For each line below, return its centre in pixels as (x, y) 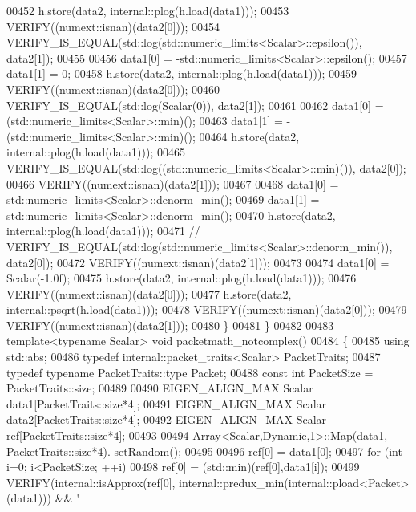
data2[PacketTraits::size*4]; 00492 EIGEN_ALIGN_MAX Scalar (167, 419)
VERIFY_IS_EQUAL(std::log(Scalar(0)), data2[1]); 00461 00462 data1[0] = (195, 105)
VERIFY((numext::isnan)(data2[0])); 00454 (113, 26)
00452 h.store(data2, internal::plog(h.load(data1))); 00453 (148, 10)
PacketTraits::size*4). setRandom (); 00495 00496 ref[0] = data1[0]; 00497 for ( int (204, 451)
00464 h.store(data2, (249, 136)
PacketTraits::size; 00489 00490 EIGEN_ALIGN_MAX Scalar (160, 388)
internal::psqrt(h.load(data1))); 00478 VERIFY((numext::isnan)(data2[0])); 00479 (207, 309)
